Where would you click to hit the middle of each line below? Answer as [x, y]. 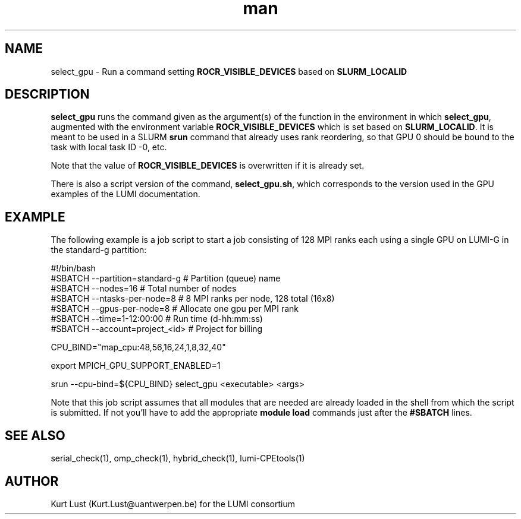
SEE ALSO [35, 435]
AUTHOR [32, 481]
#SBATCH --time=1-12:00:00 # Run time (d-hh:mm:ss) [157, 319]
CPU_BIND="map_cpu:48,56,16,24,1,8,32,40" [138, 347]
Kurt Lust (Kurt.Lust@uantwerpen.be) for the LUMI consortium [173, 504]
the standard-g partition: [99, 250]
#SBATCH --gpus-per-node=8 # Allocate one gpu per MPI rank [175, 309]
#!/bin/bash [73, 268]
